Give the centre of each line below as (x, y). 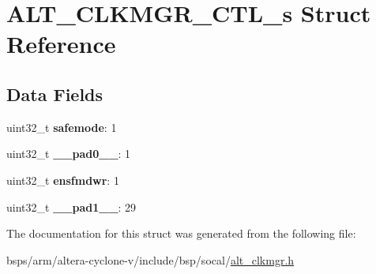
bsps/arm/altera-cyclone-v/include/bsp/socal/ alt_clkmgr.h (150, 259)
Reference (61, 44)
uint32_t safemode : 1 (62, 127)
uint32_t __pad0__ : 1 (69, 154)
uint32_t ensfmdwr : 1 (63, 180)
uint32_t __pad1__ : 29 (71, 206)
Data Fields (55, 94)
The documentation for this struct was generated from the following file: (181, 233)
